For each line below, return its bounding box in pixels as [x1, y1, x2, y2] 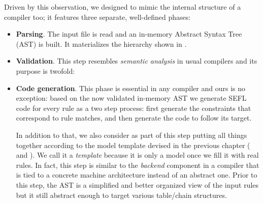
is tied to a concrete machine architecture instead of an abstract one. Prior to [16, 169, 257, 180]
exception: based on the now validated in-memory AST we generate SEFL [16, 93, 247, 103]
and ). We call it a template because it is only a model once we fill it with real [16, 150, 259, 160]
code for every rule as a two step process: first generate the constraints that [16, 102, 251, 113]
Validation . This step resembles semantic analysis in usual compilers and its [16, 55, 257, 66]
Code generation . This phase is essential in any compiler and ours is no [16, 82, 245, 93]
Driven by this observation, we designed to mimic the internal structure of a [4, 2, 241, 12]
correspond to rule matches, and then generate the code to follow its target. [16, 112, 252, 123]
